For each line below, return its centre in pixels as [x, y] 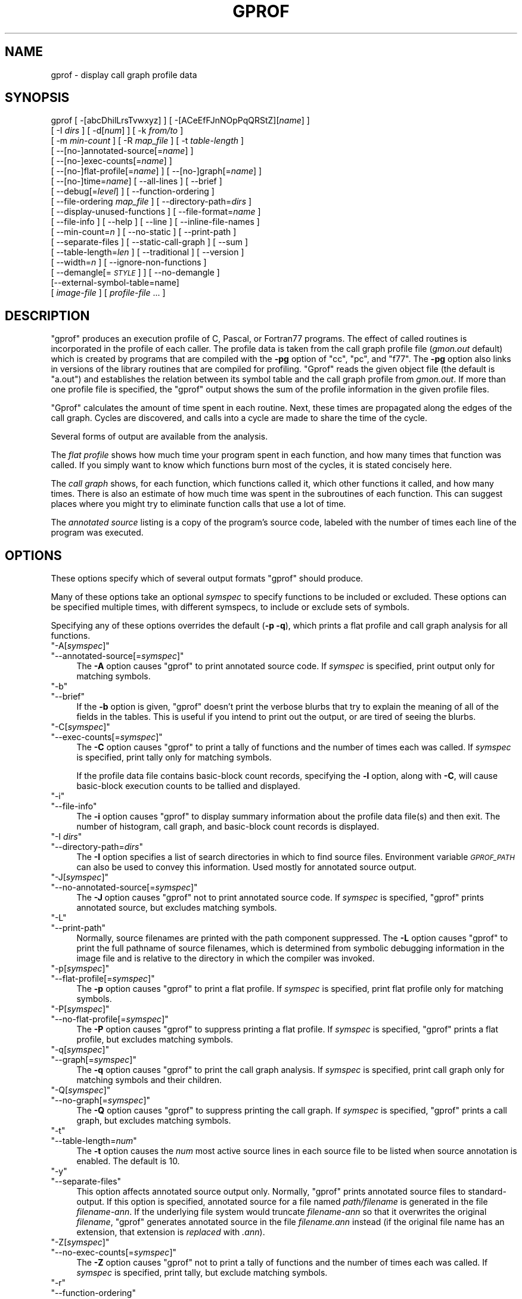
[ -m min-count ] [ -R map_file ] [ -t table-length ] [147, 141]
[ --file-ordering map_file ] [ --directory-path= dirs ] [151, 202]
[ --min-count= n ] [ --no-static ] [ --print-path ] [144, 232]
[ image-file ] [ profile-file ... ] [108, 293]
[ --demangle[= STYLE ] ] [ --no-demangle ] [135, 273]
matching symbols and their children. [149, 1080]
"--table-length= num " [94, 1141]
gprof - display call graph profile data [124, 75]
